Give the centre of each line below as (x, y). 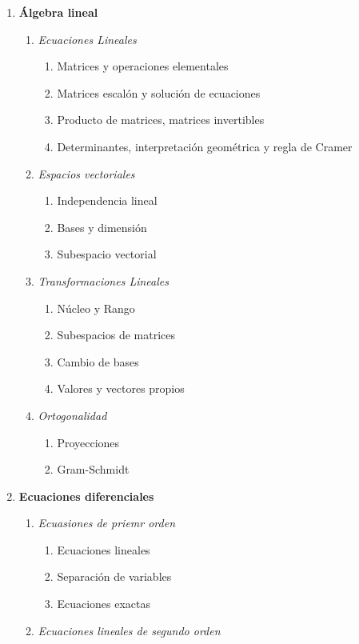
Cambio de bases (98, 361)
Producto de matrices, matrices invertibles (161, 120)
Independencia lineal (107, 200)
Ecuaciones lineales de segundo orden (129, 630)
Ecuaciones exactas (104, 604)
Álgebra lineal (58, 12)
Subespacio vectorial (107, 254)
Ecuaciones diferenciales (86, 496)
